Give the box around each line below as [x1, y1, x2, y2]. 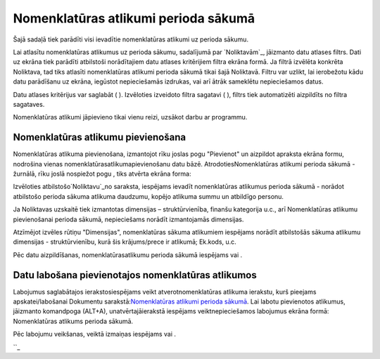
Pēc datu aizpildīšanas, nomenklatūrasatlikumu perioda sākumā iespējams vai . [13, 250, 243, 259]
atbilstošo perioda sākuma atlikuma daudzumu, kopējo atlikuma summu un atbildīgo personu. [13, 192, 284, 200]
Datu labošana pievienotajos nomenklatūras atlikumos [13, 269, 257, 281]
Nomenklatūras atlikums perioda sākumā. [13, 317, 134, 325]
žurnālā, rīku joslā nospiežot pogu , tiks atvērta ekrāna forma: [13, 169, 191, 178]
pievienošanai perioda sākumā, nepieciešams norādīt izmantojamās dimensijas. [13, 215, 244, 223]
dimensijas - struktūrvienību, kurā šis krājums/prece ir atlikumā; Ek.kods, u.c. [13, 237, 237, 246]
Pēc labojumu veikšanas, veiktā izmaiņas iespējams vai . [13, 330, 176, 339]
